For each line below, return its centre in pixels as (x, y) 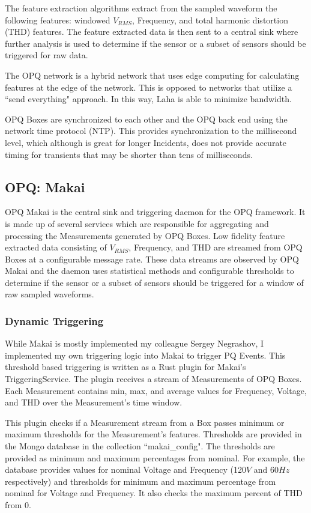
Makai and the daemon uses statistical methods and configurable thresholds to (149, 271)
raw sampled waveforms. (50, 294)
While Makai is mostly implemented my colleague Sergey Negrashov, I (134, 343)
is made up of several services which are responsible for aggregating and (137, 223)
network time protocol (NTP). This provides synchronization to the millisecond (151, 131)
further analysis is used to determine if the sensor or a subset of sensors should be (155, 43)
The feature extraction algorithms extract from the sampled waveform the (141, 8)
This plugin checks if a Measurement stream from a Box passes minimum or (145, 422)
